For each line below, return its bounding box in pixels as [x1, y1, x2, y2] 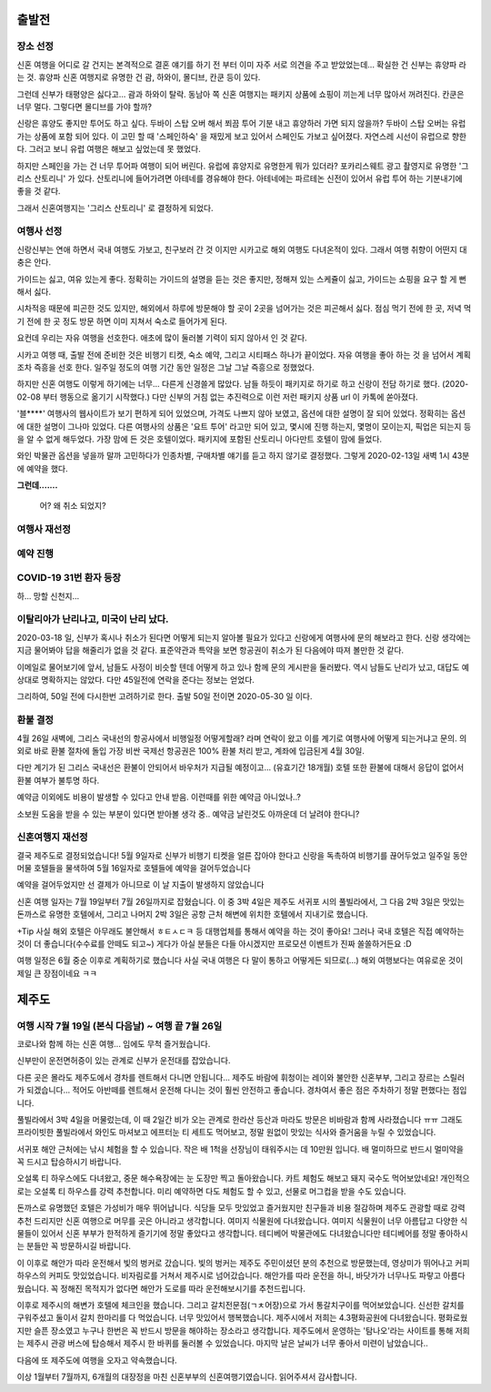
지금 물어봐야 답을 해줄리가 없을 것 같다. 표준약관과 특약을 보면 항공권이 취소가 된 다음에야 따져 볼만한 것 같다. [16, 645, 405, 655]
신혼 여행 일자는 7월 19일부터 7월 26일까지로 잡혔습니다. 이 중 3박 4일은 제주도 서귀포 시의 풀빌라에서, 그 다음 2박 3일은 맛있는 [16, 896, 466, 907]
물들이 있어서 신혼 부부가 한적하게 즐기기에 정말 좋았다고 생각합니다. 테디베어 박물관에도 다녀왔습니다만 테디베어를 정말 [16, 1228, 436, 1239]
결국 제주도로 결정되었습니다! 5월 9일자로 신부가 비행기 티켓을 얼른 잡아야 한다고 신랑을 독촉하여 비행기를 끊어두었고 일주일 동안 [16, 849, 468, 860]
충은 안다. [16, 257, 52, 268]
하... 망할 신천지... [16, 590, 80, 601]
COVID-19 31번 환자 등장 [16, 572, 122, 584]
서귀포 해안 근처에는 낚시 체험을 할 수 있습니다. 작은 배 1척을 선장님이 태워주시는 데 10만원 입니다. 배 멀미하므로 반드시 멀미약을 [16, 1143, 464, 1154]
